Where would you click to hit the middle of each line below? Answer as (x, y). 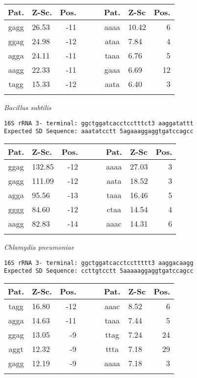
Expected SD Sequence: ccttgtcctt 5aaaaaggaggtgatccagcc (99, 271)
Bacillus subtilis (28, 107)
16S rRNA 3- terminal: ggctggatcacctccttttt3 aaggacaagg (99, 263)
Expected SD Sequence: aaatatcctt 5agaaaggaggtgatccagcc (99, 131)
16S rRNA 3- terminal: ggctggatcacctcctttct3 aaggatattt (99, 123)
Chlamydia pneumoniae (39, 247)
